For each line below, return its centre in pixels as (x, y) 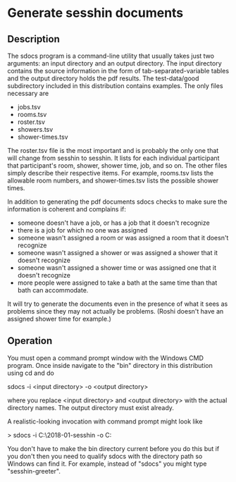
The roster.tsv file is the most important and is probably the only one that (113, 150)
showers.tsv (35, 129)
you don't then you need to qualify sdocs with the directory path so (105, 456)
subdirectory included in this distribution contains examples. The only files (115, 86)
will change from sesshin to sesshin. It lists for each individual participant (113, 158)
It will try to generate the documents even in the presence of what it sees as (118, 304)
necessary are (28, 93)
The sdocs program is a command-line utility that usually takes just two (111, 56)
